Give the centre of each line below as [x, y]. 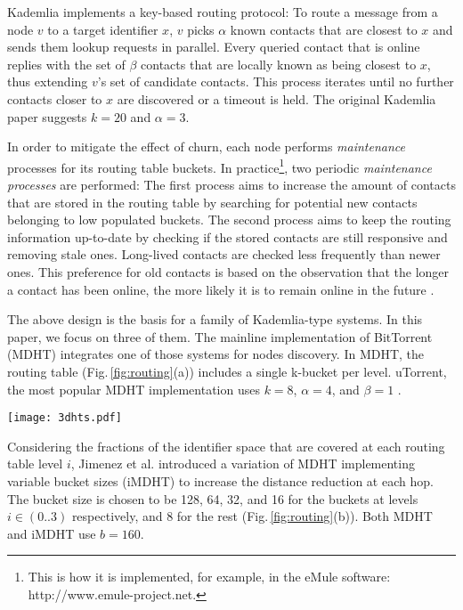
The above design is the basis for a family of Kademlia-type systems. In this [215, 319]
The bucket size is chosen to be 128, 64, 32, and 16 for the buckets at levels [213, 498]
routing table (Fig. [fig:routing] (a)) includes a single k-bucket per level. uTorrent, [227, 371]
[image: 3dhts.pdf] [65, 418]
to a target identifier [103, 29]
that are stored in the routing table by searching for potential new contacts [212, 202]
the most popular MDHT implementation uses [134, 389]
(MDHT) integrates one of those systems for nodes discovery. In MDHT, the [216, 354]
